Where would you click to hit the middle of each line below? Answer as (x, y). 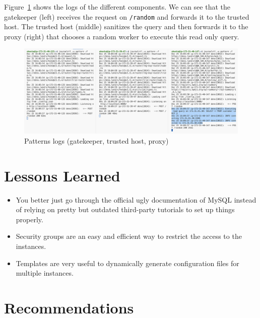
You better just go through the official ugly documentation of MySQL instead (136, 199)
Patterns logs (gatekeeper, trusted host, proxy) (96, 140)
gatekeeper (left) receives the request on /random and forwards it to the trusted (127, 16)
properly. (29, 219)
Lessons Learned (62, 175)
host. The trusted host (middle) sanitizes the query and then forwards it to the (126, 26)
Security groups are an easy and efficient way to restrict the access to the (129, 236)
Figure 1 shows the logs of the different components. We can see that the (117, 7)
